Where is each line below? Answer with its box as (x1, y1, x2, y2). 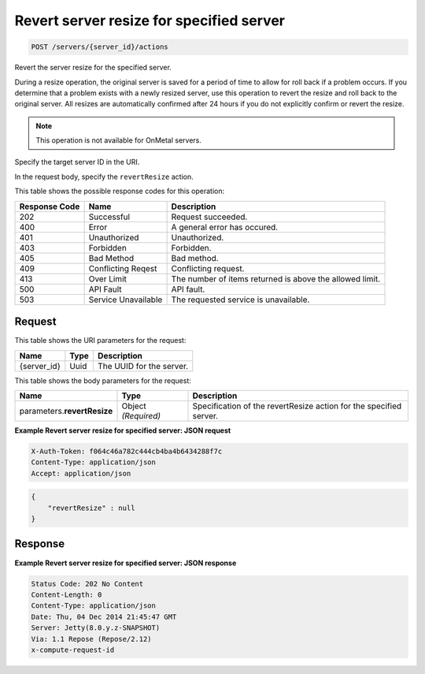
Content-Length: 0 (31, 590, 102, 599)
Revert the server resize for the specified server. (14, 63, 172, 73)
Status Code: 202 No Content (31, 579, 144, 588)
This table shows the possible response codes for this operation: (14, 186, 225, 196)
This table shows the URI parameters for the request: (14, 336, 187, 345)
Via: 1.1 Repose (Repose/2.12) (31, 635, 153, 643)
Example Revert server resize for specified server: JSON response (14, 558, 237, 568)
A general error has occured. (171, 222, 279, 233)
